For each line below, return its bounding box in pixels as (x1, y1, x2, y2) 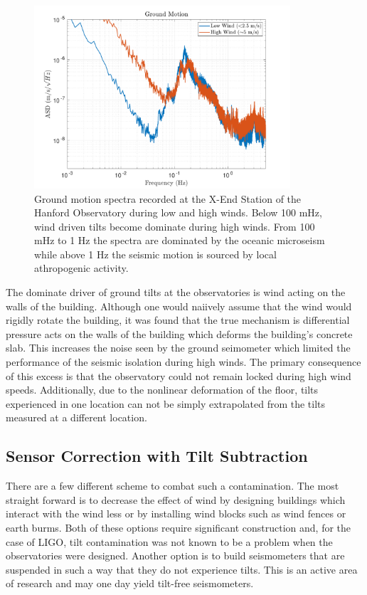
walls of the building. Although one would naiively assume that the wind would (6, 298, 352, 313)
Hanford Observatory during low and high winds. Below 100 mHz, (34, 205, 322, 220)
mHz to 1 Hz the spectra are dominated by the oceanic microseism (34, 233, 325, 248)
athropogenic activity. (34, 260, 129, 275)
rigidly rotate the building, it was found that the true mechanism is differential (6, 312, 350, 327)
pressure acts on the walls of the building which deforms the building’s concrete (6, 326, 353, 341)
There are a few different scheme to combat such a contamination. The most (6, 478, 339, 493)
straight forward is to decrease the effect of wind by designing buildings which (6, 492, 346, 507)
